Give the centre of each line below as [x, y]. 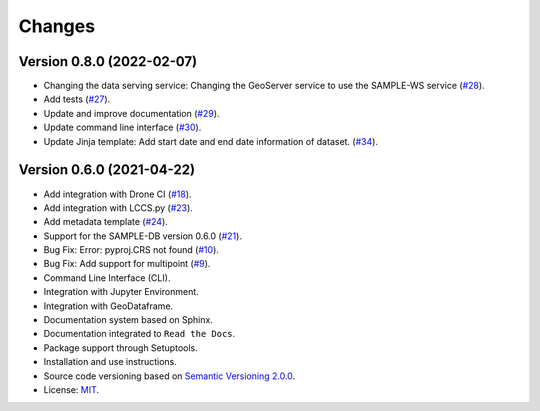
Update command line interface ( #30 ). [122, 127]
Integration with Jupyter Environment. [121, 292]
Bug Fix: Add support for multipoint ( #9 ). [127, 264]
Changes [56, 26]
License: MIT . [71, 389]
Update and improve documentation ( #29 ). [131, 113]
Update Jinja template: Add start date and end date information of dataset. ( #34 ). [211, 141]
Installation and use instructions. [110, 362]
